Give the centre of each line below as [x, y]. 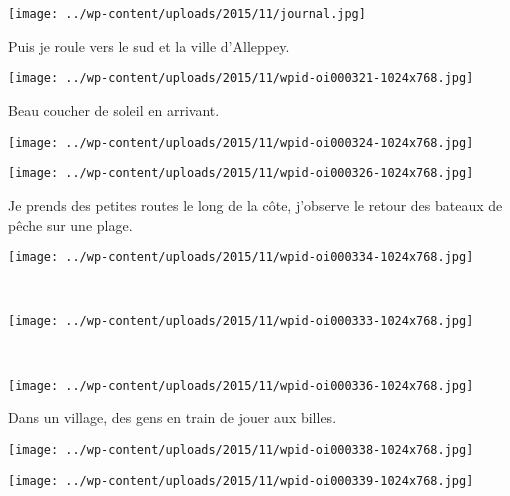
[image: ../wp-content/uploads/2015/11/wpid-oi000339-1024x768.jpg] [241, 480]
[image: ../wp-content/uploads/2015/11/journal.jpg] [187, 14]
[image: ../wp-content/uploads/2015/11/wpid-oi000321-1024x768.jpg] [241, 78]
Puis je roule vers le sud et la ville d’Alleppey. [149, 45]
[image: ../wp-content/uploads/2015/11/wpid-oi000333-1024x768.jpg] [241, 321]
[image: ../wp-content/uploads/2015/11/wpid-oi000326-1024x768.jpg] [241, 173]
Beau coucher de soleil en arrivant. [114, 110]
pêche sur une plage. [70, 224]
